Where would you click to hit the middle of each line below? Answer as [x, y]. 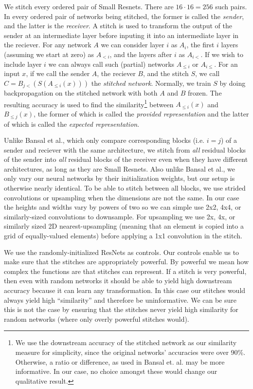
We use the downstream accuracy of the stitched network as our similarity [126, 342]
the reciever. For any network [48, 45]
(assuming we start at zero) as [49, 54]
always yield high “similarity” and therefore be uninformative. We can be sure [120, 300]
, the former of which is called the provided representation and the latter [141, 114]
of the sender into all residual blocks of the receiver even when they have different [126, 159]
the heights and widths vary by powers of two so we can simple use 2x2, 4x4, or [123, 207]
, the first [200, 45]
